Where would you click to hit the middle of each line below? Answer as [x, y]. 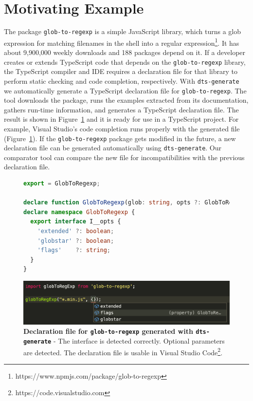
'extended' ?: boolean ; [76, 231]
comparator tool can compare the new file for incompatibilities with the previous [124, 157]
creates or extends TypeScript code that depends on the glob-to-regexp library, [125, 62]
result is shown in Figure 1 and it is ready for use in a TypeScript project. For [121, 119]
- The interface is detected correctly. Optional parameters [139, 341]
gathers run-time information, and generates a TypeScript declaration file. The [121, 109]
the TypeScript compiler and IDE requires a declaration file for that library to [121, 71]
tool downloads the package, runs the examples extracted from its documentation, [126, 100]
